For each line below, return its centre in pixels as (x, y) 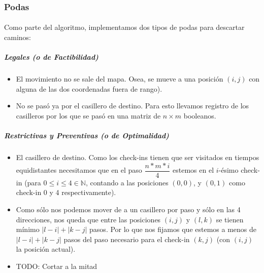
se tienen (230, 219)
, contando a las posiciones (127, 182)
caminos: (18, 37)
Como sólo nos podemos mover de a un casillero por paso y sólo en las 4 (128, 209)
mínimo (28, 229)
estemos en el (193, 170)
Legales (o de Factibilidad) (51, 57)
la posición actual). (46, 249)
